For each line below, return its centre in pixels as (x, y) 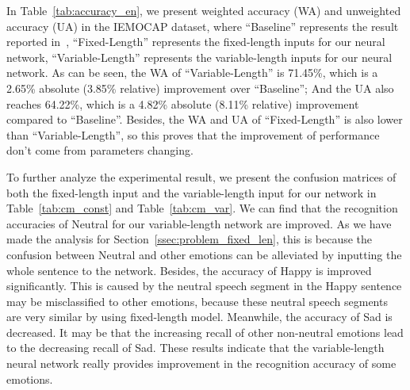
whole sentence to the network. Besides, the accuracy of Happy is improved (189, 270)
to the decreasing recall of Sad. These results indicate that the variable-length (195, 348)
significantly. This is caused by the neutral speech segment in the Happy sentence (204, 286)
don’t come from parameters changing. (100, 150)
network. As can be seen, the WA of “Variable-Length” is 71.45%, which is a (192, 73)
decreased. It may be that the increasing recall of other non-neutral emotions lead (205, 332)
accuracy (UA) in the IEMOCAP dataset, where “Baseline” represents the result (203, 26)
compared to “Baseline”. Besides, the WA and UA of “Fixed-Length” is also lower (205, 119)
